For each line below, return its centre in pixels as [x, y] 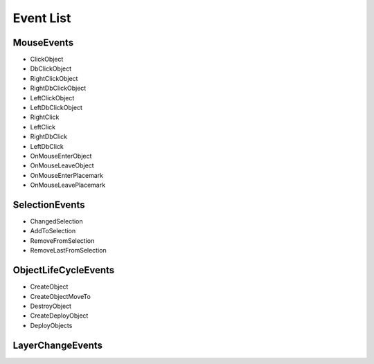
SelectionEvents [49, 204]
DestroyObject [51, 306]
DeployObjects [51, 325]
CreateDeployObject [59, 316]
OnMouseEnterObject [61, 156]
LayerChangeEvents [58, 345]
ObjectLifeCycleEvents [64, 270]
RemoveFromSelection [62, 240]
